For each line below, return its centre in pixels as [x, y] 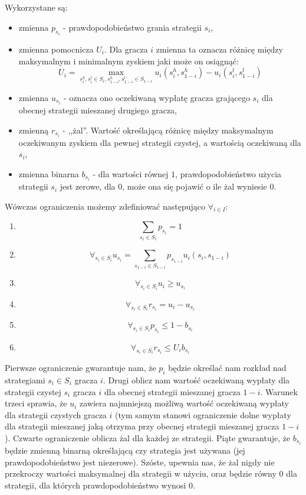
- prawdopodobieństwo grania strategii [132, 27]
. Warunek [279, 391]
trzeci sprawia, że [36, 403]
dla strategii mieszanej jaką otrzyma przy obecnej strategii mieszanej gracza [142, 426]
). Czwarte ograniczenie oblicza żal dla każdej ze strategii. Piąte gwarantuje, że [148, 437]
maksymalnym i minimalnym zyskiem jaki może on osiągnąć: [129, 61]
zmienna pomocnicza [56, 49]
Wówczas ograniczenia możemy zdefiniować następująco [105, 206]
